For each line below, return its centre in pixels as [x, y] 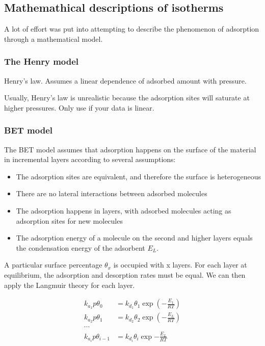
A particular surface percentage [53, 265]
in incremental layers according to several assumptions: [90, 159]
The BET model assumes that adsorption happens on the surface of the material [130, 149]
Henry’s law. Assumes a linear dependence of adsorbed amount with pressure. [125, 80]
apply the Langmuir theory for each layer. [70, 285]
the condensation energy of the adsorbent [81, 247]
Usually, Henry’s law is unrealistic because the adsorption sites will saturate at [127, 98]
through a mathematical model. [54, 38]
